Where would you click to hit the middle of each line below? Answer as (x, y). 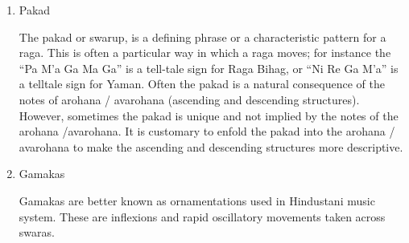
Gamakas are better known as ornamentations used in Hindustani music (197, 200)
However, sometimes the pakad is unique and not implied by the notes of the (209, 115)
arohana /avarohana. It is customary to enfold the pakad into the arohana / (207, 131)
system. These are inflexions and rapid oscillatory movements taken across (202, 216)
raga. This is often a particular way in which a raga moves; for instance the (205, 53)
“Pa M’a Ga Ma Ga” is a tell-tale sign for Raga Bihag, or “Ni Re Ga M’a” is (209, 68)
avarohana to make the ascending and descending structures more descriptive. (211, 146)
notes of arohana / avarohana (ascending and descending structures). (189, 99)
